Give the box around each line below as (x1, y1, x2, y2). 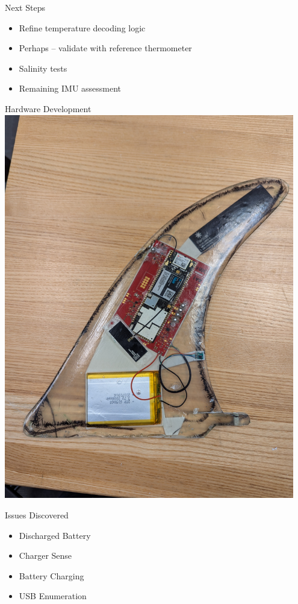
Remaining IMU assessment (19, 82, 122, 95)
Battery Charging (19, 569, 84, 582)
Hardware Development (5, 102, 92, 115)
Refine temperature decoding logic (19, 21, 146, 34)
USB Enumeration (19, 590, 87, 602)
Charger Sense (19, 549, 72, 562)
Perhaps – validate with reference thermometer (19, 42, 192, 54)
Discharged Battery (19, 529, 91, 541)
